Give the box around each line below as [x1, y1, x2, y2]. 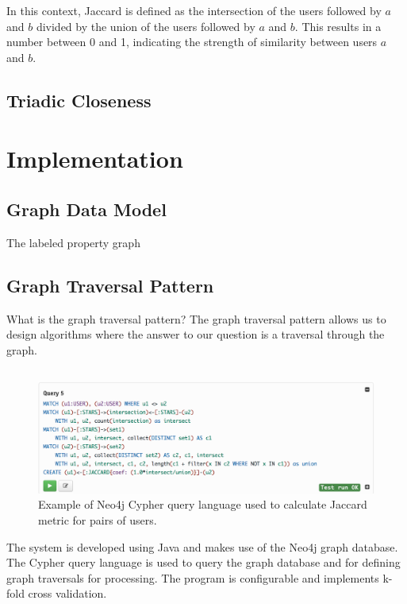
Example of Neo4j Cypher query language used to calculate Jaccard [38, 496, 367, 513]
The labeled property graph [6, 234, 140, 250]
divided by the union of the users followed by [36, 17, 255, 34]
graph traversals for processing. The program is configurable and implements [6, 569, 379, 586]
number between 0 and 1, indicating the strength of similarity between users [6, 33, 378, 50]
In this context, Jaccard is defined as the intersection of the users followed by [6, 2, 382, 18]
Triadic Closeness [6, 87, 152, 112]
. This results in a [294, 17, 382, 34]
